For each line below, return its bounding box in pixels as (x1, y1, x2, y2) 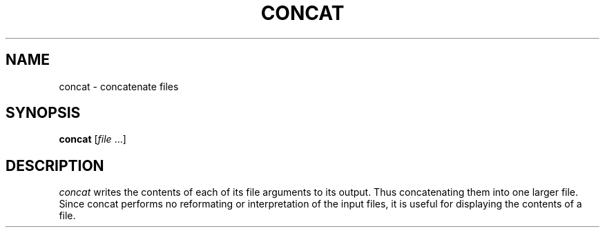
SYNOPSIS (6, 104, 81, 122)
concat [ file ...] (59, 133, 126, 145)
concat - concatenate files (59, 80, 179, 92)
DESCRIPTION (6, 156, 104, 174)
